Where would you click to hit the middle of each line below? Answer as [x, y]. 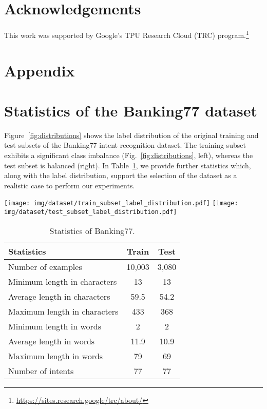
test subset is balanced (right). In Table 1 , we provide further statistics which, [128, 165]
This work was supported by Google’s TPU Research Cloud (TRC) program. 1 [127, 34]
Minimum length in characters [63, 281]
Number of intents [41, 371]
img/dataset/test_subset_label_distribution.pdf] [91, 212]
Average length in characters [59, 296]
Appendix [40, 70]
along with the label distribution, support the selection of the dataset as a [121, 175]
